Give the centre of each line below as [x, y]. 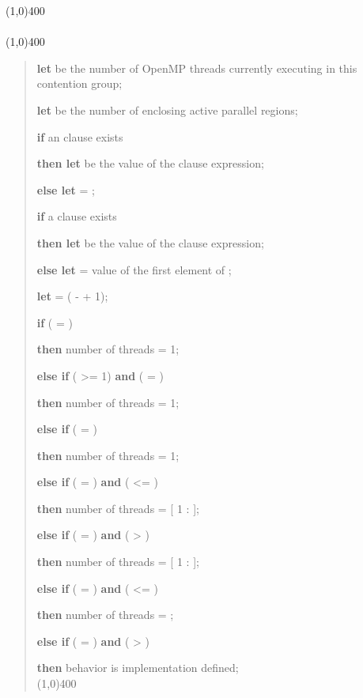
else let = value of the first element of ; [134, 269]
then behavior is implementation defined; [138, 668]
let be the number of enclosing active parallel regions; [167, 109]
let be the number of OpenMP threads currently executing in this [197, 68]
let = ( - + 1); [72, 296]
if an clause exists [80, 136]
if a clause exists [77, 216]
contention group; [79, 83]
